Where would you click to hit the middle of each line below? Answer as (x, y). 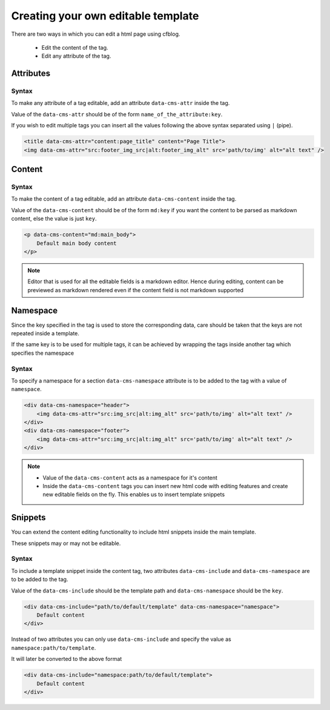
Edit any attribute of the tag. (76, 56)
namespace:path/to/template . (54, 648)
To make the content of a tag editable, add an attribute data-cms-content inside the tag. (124, 199)
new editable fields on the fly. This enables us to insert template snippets (134, 495)
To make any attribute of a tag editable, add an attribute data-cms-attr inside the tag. (120, 103)
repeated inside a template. (45, 333)
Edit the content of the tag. (75, 47)
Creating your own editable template (105, 16)
